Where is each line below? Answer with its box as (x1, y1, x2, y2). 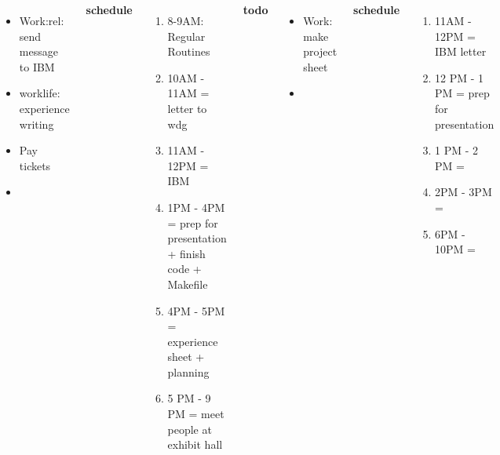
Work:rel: (19, 13, 64, 28)
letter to (167, 100, 207, 116)
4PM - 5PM (167, 302, 225, 318)
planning (167, 363, 210, 380)
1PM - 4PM (167, 198, 225, 215)
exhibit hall (167, 436, 223, 453)
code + (167, 260, 202, 277)
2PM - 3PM (435, 184, 492, 200)
